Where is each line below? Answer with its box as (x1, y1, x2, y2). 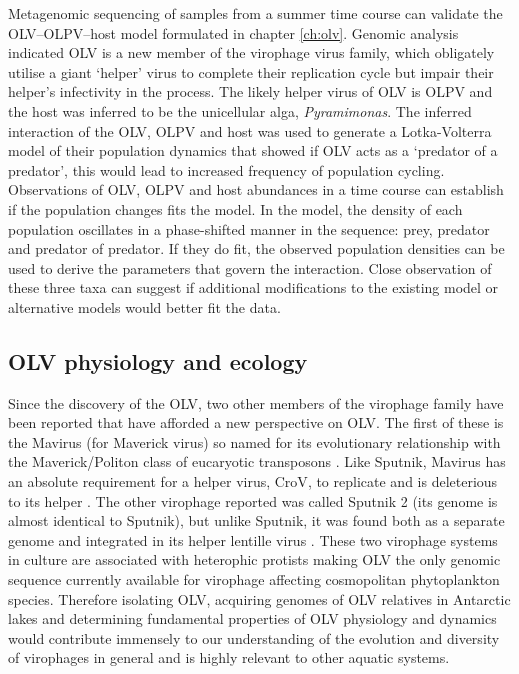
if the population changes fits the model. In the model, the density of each (8, 198, 463, 219)
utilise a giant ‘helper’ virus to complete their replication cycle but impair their (8, 61, 494, 82)
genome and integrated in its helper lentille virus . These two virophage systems (8, 529, 498, 550)
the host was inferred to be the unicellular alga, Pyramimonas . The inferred (8, 100, 472, 121)
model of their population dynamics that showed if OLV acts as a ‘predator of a (8, 140, 498, 161)
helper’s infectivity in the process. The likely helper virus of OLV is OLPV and (8, 81, 493, 102)
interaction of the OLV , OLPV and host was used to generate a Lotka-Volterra (8, 120, 492, 141)
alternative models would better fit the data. (8, 296, 281, 317)
